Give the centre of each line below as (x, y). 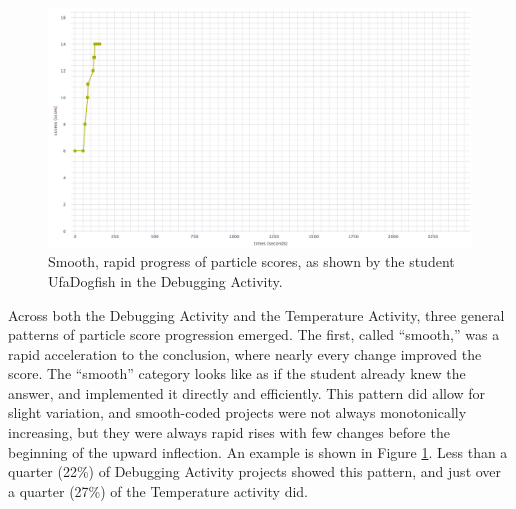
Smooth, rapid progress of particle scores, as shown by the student (251, 261)
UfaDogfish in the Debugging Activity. (165, 280)
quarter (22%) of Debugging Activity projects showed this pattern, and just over (255, 471)
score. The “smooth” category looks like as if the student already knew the (237, 373)
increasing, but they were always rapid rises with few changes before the (229, 432)
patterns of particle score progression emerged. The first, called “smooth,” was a (254, 334)
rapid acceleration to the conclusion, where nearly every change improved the (245, 353)
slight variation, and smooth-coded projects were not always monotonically (237, 412)
